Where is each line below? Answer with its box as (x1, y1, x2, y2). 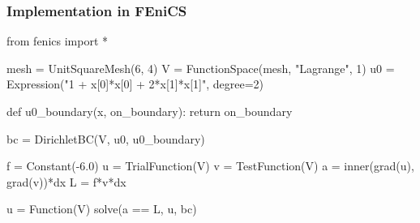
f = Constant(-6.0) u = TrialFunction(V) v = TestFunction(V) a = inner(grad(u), (6, 157, 414, 174)
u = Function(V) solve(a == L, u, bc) (6, 200, 197, 217)
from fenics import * (6, 32, 108, 49)
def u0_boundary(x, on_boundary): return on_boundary (6, 103, 293, 119)
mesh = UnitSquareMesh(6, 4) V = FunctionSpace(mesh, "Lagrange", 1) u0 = (6, 59, 395, 76)
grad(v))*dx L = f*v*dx (6, 173, 126, 190)
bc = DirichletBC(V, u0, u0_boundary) (6, 130, 205, 147)
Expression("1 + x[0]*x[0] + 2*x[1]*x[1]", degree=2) (6, 75, 264, 92)
